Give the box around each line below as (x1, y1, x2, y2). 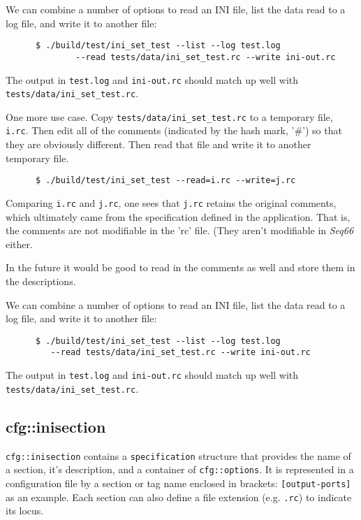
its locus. (6, 503, 44, 518)
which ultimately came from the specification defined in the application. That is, (6, 209, 351, 224)
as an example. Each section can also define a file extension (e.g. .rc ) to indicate (6, 489, 352, 504)
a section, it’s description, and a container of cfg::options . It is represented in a (6, 462, 354, 477)
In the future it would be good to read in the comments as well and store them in (6, 260, 355, 275)
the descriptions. (6, 274, 76, 288)
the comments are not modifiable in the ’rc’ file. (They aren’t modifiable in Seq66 (6, 223, 354, 238)
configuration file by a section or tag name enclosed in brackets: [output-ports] (6, 475, 351, 490)
